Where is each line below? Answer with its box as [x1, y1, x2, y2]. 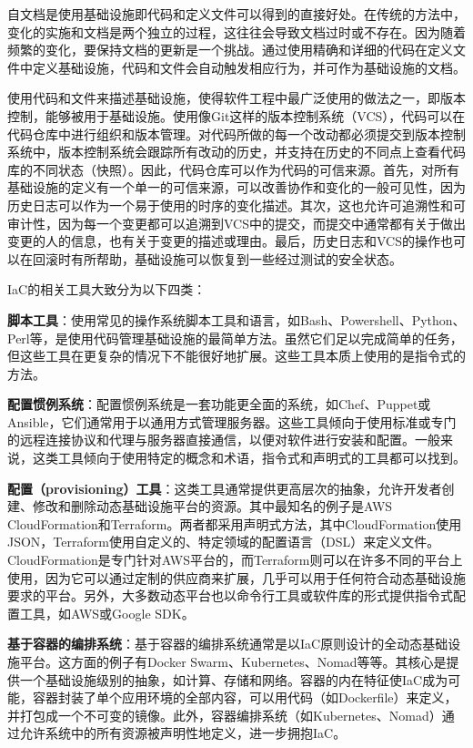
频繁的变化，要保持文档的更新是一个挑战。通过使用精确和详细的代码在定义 [7, 40, 453, 59]
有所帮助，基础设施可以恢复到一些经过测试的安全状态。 [70, 249, 402, 268]
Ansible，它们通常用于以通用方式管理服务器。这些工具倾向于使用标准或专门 [7, 412, 457, 431]
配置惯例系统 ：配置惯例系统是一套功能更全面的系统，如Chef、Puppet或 [7, 394, 431, 414]
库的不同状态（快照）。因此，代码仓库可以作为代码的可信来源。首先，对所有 [7, 159, 459, 179]
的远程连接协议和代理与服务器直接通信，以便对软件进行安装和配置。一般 [7, 430, 440, 449]
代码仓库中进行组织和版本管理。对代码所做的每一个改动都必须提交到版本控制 [7, 124, 466, 143]
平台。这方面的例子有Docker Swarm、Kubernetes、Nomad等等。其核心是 [19, 652, 447, 671]
